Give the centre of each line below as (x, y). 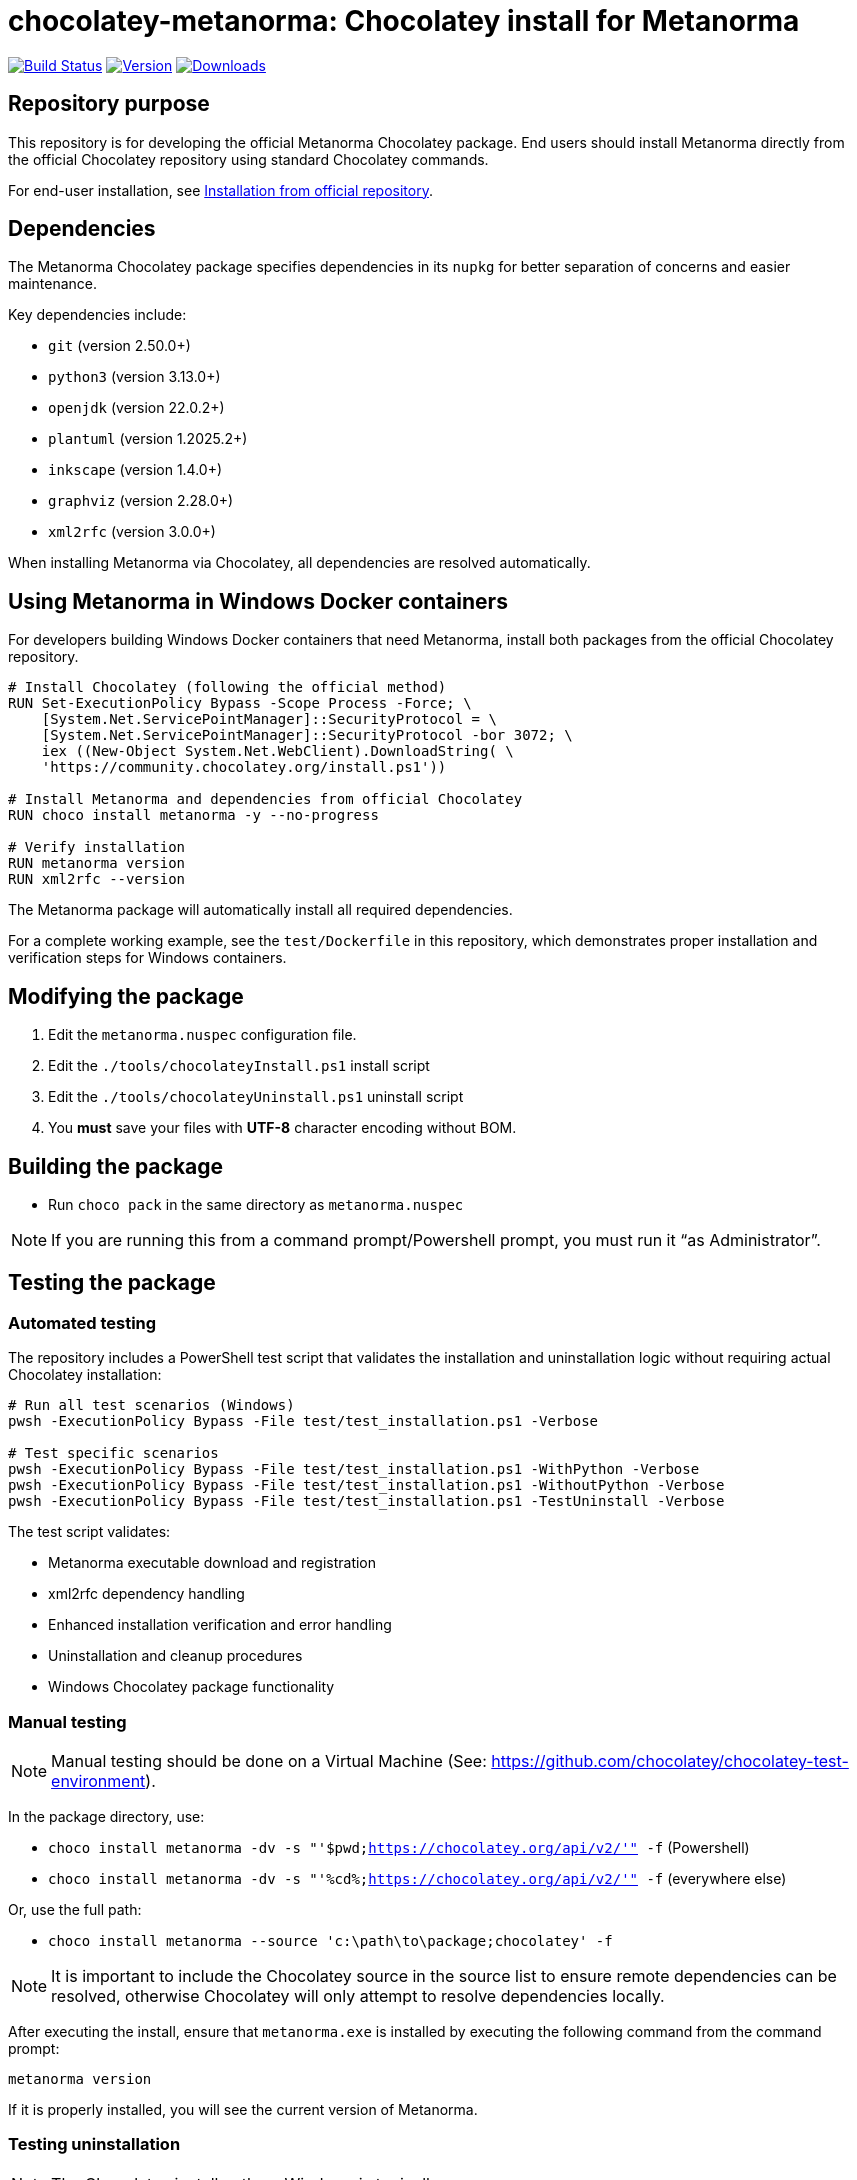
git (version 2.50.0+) (119, 346)
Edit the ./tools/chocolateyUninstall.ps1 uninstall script (256, 1097)
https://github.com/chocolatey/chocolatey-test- (670, 1760)
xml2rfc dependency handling (146, 1594)
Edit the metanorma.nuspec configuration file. (202, 1035)
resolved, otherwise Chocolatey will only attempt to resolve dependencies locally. (358, 1995)
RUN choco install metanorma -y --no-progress (193, 815)
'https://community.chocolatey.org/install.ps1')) (244, 767)
